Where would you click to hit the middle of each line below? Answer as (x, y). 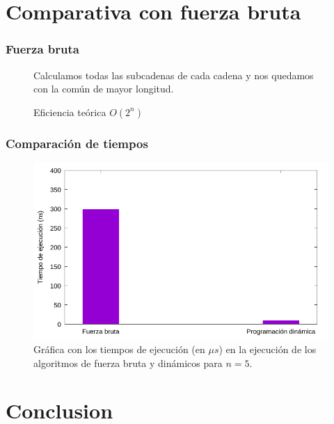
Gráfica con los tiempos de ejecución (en (119, 349)
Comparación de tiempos (77, 143)
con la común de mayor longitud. (104, 89)
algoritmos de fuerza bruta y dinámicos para (128, 362)
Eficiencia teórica (70, 112)
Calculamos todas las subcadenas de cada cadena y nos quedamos (174, 75)
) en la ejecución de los (268, 349)
